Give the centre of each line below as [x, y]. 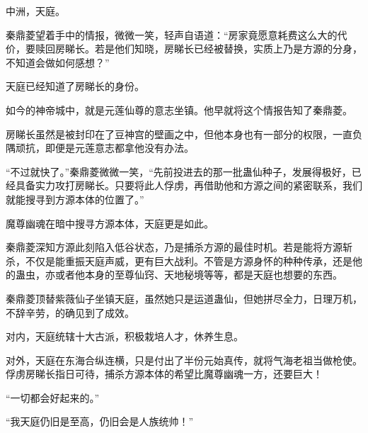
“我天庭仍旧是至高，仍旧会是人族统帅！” [100, 421]
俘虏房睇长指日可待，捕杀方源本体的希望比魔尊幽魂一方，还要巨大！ [164, 374]
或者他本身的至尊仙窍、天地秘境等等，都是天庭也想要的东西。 [199, 275]
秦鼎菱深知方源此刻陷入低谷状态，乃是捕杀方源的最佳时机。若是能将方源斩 [179, 247]
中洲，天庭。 [35, 11]
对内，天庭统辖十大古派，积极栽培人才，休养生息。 [125, 336]
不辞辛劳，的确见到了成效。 [70, 312]
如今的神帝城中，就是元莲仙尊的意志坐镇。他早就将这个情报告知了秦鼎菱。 [179, 109]
